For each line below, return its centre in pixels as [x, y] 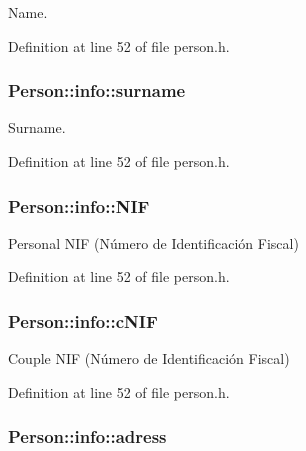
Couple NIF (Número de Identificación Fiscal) [149, 358]
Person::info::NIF [79, 205]
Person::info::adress [87, 436]
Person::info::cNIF [83, 320]
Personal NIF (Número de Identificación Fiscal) [153, 242]
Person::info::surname [97, 90]
